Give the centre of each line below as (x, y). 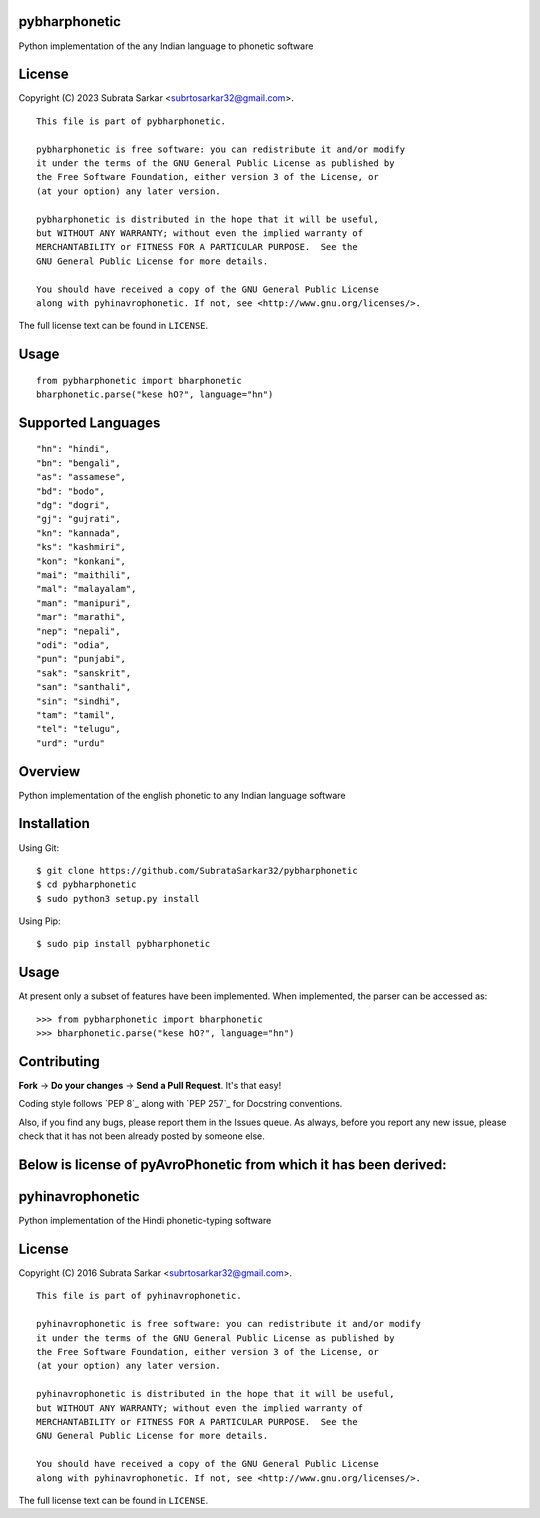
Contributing (59, 1061)
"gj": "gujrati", (78, 519)
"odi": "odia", (73, 644)
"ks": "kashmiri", (81, 547)
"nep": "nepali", (78, 631)
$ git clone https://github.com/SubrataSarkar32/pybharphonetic (197, 870)
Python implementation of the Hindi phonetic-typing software (145, 1221)
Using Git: (39, 847)
